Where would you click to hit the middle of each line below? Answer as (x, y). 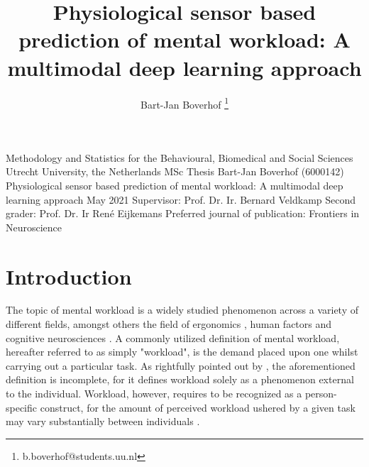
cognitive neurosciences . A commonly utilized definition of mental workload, (173, 337)
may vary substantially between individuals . (103, 421)
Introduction (69, 276)
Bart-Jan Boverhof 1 (184, 103)
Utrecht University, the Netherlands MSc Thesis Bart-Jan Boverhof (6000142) (175, 171)
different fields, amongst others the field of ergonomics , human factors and (169, 324)
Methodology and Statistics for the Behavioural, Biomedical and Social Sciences (180, 157)
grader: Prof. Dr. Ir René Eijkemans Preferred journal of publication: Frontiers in (183, 213)
